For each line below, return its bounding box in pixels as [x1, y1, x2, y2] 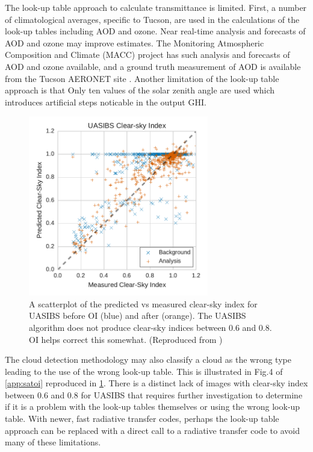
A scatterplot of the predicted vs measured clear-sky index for [29, 297, 258, 310]
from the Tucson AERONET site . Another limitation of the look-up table [5, 72, 279, 84]
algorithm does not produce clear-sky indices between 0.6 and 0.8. [29, 321, 272, 333]
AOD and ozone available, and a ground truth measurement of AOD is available [5, 60, 301, 72]
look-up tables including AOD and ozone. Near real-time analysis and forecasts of [5, 25, 306, 37]
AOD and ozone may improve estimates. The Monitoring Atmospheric [5, 36, 264, 49]
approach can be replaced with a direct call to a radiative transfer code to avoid [5, 424, 300, 436]
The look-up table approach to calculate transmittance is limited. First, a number [5, 1, 307, 13]
